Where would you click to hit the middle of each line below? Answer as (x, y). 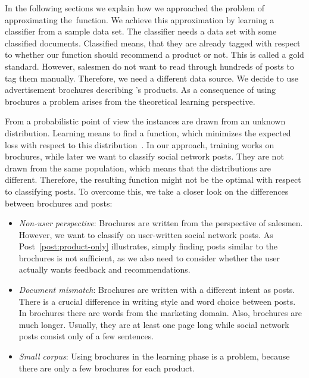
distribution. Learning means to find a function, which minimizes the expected (148, 132)
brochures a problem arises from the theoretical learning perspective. (130, 101)
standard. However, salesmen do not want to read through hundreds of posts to (149, 66)
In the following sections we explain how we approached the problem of (135, 8)
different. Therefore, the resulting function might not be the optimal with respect (153, 179)
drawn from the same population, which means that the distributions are (138, 168)
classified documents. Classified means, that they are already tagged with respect (153, 43)
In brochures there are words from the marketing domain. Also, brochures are (160, 313)
